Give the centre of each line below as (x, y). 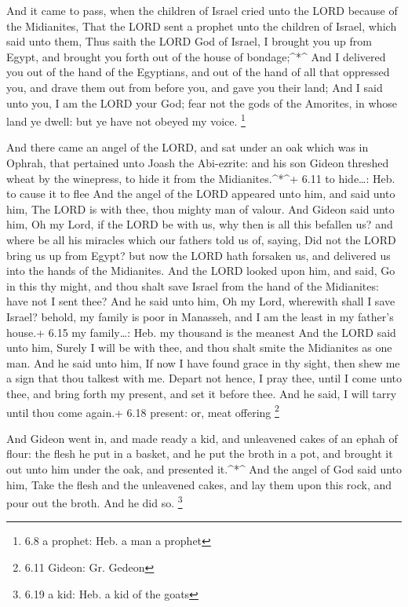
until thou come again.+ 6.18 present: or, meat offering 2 (143, 411)
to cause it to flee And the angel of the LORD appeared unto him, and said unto (201, 194)
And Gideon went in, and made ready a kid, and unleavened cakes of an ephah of (202, 438)
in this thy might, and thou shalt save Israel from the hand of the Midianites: (193, 285)
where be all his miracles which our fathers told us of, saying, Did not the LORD (201, 239)
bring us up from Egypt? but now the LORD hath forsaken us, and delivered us (199, 255)
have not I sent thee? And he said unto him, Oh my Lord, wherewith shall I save (201, 301)
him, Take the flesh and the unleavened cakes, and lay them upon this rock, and (199, 484)
